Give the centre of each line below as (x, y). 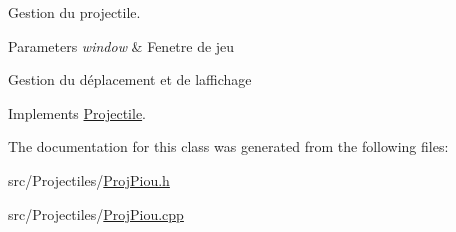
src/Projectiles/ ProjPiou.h (89, 179)
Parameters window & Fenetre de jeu (121, 45)
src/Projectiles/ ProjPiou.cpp (96, 213)
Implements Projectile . (77, 112)
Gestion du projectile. (74, 12)
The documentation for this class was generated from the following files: (228, 146)
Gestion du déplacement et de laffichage (130, 79)
